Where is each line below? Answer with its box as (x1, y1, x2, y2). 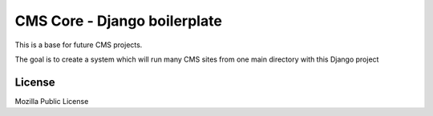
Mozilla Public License (14, 96, 89, 106)
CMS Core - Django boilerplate (14, 12, 222, 30)
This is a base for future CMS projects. (14, 40, 143, 50)
